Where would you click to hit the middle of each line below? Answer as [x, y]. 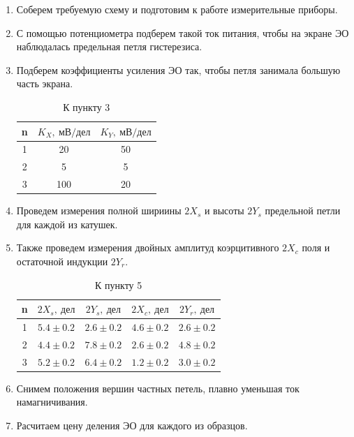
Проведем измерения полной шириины [99, 210]
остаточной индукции [62, 261]
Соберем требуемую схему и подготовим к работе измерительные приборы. [177, 9]
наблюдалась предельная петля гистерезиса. [109, 46]
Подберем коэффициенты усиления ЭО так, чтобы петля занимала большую [178, 69]
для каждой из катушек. [67, 224]
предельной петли [303, 210]
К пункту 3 [87, 106]
